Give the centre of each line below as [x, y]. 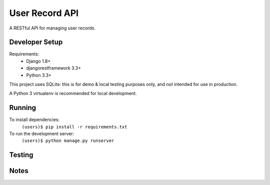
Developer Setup [36, 42]
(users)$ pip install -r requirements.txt [74, 127]
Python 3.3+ [39, 75]
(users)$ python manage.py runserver [68, 141]
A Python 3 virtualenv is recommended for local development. [73, 93]
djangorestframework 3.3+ [53, 68]
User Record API [44, 13]
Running [23, 108]
